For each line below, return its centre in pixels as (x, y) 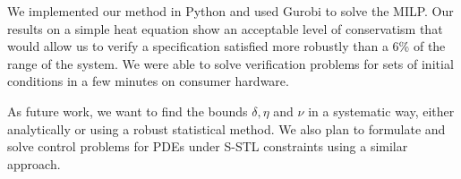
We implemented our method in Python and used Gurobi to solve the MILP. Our (230, 11)
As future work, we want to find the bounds (128, 111)
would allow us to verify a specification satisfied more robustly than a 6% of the (226, 46)
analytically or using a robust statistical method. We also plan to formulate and (226, 128)
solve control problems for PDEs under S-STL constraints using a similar (208, 146)
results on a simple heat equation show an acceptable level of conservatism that (225, 28)
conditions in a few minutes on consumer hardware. (148, 81)
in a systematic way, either (381, 111)
